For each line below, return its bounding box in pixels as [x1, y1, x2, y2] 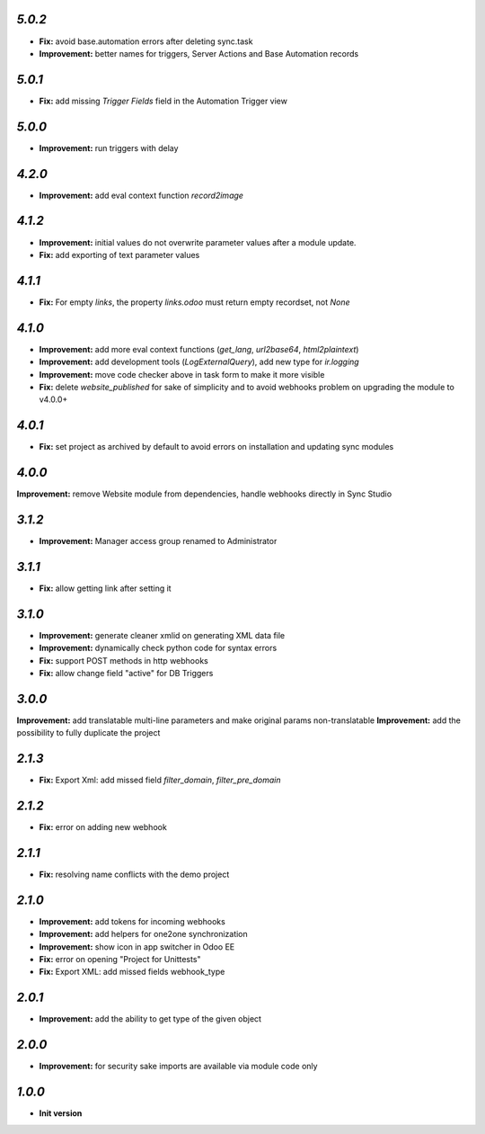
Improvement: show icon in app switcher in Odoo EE [39, 941, 235, 952]
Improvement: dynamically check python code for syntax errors [39, 643, 278, 654]
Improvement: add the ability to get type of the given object [39, 1013, 262, 1024]
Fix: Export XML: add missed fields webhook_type [39, 967, 225, 978]
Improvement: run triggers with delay [39, 142, 179, 153]
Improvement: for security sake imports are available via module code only [39, 1061, 318, 1072]
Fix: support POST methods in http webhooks [39, 655, 208, 665]
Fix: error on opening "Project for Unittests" [39, 954, 201, 965]
